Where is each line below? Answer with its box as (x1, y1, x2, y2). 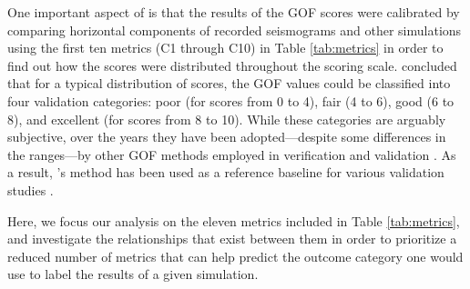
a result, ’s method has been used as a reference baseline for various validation (7, 163, 444, 182)
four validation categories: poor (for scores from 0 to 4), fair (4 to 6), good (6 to (7, 91, 455, 110)
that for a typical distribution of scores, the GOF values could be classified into (7, 74, 451, 93)
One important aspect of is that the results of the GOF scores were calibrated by (7, 3, 460, 21)
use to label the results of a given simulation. (7, 264, 259, 284)
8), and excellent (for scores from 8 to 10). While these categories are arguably (7, 109, 446, 128)
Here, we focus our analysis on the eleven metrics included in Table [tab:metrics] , (7, 211, 460, 230)
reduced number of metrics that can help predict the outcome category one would (7, 246, 464, 265)
